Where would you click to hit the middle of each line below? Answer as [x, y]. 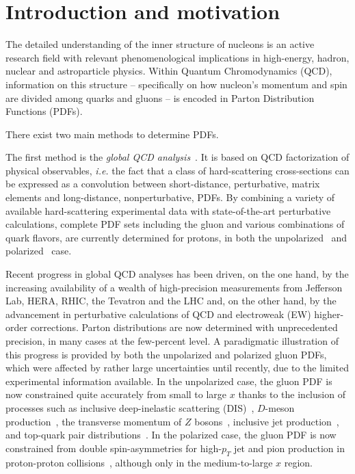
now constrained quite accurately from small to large [116, 394]
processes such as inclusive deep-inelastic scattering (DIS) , [130, 407]
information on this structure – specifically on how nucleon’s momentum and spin [176, 84]
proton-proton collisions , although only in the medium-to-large [139, 462]
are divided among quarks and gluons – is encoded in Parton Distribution [160, 97]
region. [298, 462]
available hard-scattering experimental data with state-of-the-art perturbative [168, 210]
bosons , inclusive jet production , [267, 421]
